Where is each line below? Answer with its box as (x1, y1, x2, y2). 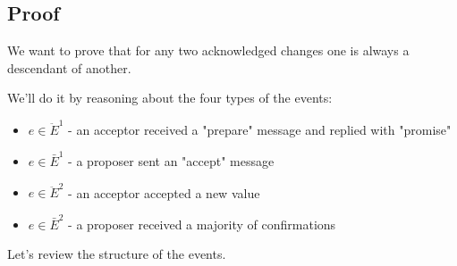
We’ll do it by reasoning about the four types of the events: (7, 88, 333, 107)
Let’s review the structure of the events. (7, 245, 226, 263)
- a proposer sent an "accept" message (68, 152, 275, 170)
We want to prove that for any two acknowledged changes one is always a (7, 41, 410, 60)
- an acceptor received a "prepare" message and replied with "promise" (68, 120, 452, 138)
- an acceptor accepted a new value (68, 183, 260, 202)
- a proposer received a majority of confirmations (68, 214, 336, 233)
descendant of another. (7, 58, 131, 77)
